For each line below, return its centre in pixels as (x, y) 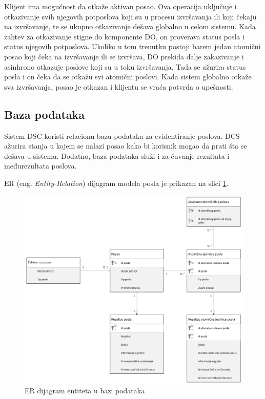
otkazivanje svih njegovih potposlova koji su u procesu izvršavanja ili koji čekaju (130, 16)
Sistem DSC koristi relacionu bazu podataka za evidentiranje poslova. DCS (122, 135)
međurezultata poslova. (40, 166)
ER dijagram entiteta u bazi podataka (85, 391)
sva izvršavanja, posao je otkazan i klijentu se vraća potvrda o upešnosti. (119, 86)
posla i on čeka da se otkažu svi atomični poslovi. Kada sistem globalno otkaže (128, 77)
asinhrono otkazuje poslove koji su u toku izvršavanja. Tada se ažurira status (125, 66)
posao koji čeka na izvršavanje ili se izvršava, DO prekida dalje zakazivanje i (124, 56)
